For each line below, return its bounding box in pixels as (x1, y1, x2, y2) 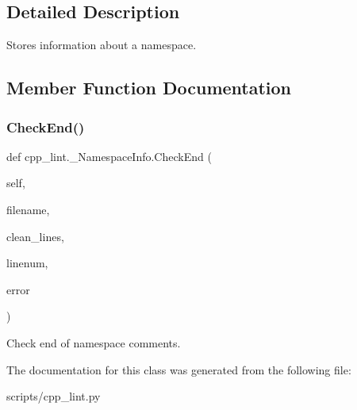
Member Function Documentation (6, 75, 292, 100)
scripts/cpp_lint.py (6, 388, 101, 404)
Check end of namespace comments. (6, 334, 181, 351)
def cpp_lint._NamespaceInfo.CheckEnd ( (6, 148, 212, 164)
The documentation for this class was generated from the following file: (6, 361, 351, 377)
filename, (6, 201, 50, 217)
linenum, (6, 255, 48, 271)
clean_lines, (6, 228, 64, 244)
